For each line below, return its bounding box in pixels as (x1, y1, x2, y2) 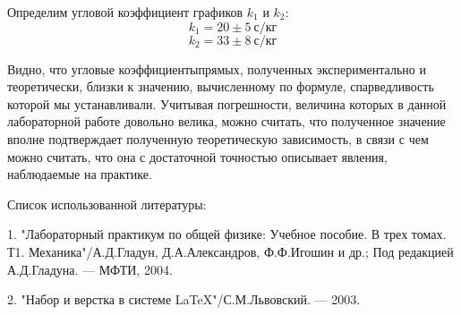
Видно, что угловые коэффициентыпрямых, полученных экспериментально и (7, 59, 426, 78)
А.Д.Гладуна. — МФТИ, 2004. (7, 260, 173, 278)
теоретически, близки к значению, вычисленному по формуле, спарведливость (7, 77, 434, 96)
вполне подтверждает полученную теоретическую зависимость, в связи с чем (7, 129, 429, 148)
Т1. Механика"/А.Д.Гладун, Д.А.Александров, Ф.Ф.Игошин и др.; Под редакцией (7, 242, 454, 260)
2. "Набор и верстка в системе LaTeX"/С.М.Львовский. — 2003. (7, 290, 361, 309)
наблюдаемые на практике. (7, 165, 152, 183)
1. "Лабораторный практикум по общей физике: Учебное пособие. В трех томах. (7, 225, 447, 243)
